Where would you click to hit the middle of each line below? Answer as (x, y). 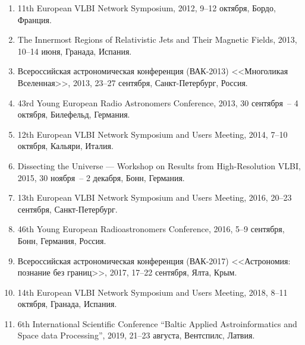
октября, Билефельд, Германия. (74, 114)
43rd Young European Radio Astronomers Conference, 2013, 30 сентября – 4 (158, 102)
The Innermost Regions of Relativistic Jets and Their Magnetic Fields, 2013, (157, 39)
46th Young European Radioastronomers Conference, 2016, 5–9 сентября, (151, 229)
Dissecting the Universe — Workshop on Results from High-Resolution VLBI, (159, 165)
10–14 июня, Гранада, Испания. (75, 51)
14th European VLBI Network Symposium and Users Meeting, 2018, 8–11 (152, 292)
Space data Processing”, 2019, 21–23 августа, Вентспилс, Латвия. (136, 335)
